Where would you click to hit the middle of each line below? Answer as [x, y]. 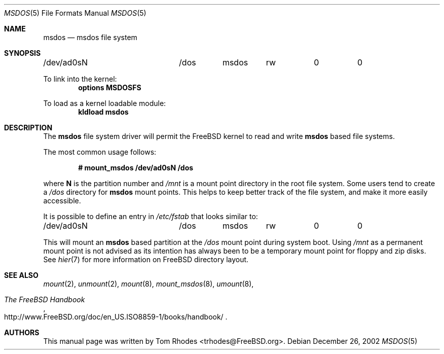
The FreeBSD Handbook [45, 299]
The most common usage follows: [100, 152]
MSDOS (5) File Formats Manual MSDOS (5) [75, 13]
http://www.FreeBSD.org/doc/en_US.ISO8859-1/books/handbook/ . [116, 317]
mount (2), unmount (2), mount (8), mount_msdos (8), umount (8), [149, 284]
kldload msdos [103, 112]
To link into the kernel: [80, 79]
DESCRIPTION [28, 128]
